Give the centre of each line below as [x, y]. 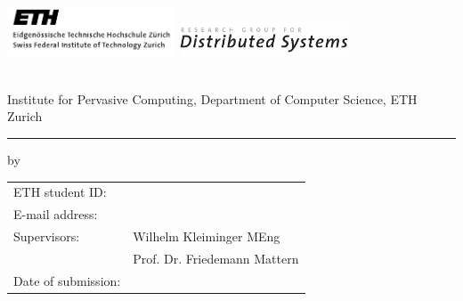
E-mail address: [56, 214]
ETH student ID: [60, 192]
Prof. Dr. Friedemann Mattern [216, 258]
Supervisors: [47, 236]
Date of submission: [67, 280]
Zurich [25, 116]
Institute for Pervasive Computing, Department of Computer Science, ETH [212, 98]
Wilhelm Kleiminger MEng [207, 236]
